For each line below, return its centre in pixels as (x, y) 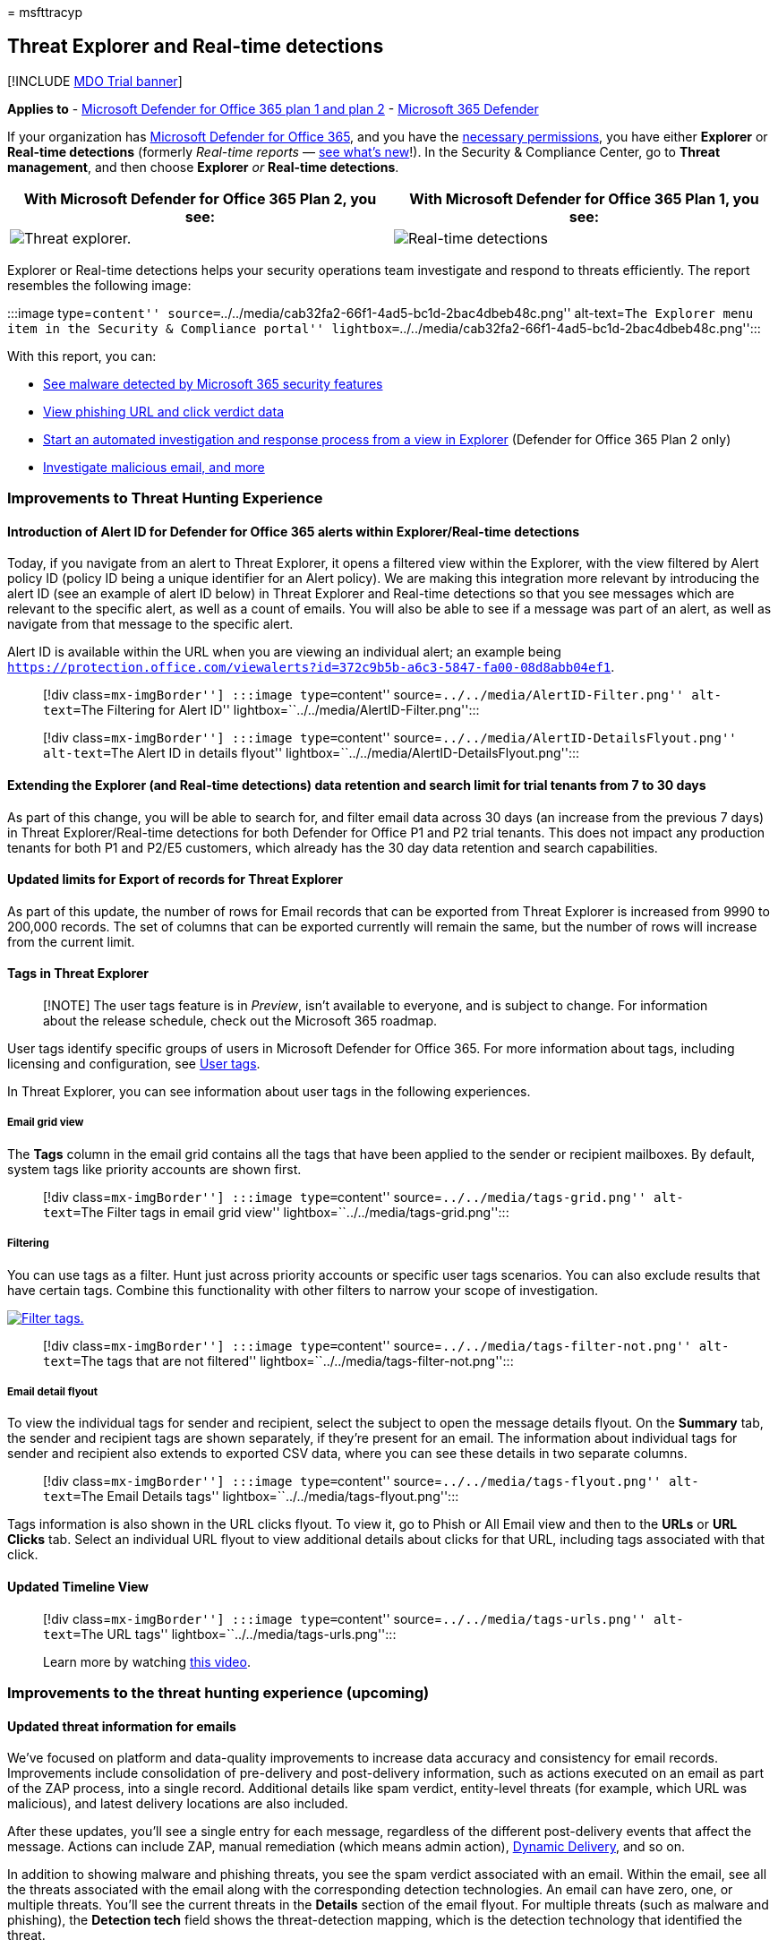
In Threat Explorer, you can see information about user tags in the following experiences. (269, 1092)
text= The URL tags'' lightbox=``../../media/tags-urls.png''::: (220, 1634)
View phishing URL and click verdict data (163, 411)
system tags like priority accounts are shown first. (154, 1169)
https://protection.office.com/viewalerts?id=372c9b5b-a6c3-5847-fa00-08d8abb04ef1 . (311, 667)
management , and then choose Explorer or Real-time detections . (203, 167)
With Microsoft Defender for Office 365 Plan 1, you (584, 198)
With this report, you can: (82, 356)
